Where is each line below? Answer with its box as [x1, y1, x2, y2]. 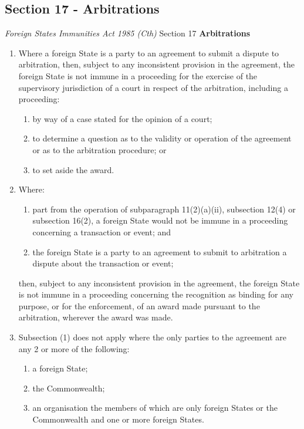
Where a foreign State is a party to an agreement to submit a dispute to [18, 46, 279, 59]
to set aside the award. [32, 163, 114, 175]
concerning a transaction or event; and [32, 225, 171, 238]
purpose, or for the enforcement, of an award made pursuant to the [18, 299, 260, 312]
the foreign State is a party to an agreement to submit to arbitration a [32, 245, 287, 258]
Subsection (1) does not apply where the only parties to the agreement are [18, 331, 286, 343]
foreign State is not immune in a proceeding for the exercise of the [18, 69, 258, 82]
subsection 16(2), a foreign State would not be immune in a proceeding [32, 214, 288, 227]
